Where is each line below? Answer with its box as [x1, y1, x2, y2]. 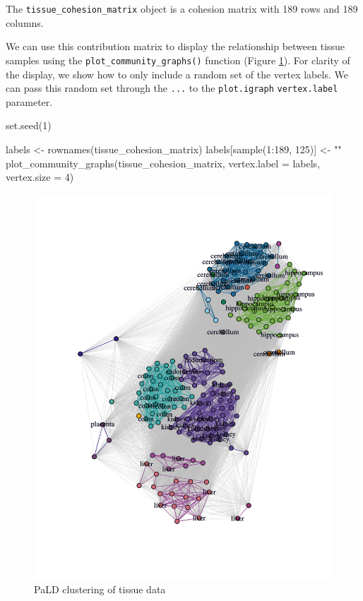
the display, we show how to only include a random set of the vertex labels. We [6, 66, 348, 81]
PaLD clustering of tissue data [34, 581, 166, 596]
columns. [6, 15, 44, 30]
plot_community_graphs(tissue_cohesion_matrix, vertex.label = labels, [6, 155, 321, 170]
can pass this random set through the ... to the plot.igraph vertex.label [6, 81, 338, 95]
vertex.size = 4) [6, 169, 74, 184]
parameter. [6, 94, 53, 109]
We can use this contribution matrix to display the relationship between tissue [6, 39, 345, 54]
